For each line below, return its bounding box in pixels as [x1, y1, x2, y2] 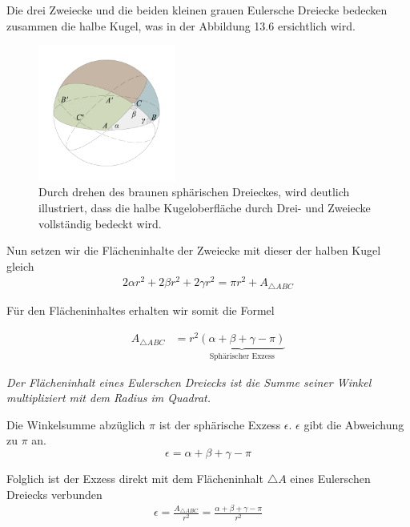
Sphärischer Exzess [209, 352, 275, 361]
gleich [6, 257, 34, 274]
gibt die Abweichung [303, 416, 404, 432]
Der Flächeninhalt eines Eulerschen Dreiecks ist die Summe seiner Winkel [6, 373, 372, 390]
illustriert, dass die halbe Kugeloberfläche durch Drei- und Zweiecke [38, 199, 371, 215]
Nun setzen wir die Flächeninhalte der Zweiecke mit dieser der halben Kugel [6, 242, 381, 259]
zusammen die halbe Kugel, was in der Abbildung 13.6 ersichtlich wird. [6, 17, 356, 34]
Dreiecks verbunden [6, 485, 102, 502]
